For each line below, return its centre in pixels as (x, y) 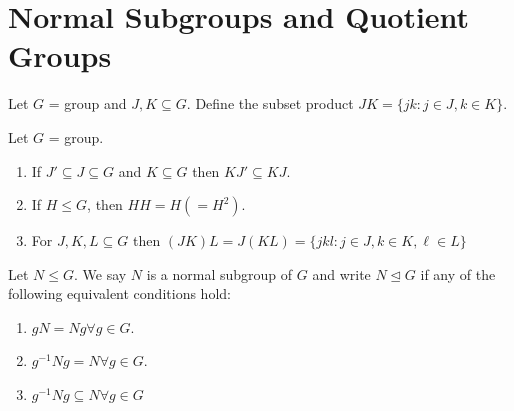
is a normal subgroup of (219, 273)
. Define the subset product (270, 103)
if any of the (458, 273)
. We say (100, 273)
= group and (87, 103)
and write (341, 273)
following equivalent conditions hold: (119, 293)
